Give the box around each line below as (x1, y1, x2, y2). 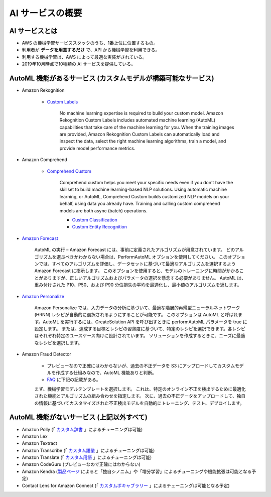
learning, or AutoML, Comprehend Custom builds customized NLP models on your (59, 193, 229, 199)
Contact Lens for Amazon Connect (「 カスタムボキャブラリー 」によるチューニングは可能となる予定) (22, 482, 230, 488)
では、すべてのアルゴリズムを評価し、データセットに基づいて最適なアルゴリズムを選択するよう (38, 261, 236, 267)
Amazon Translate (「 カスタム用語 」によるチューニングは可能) (22, 454, 152, 460)
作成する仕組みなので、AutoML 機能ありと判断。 (55, 369, 157, 376)
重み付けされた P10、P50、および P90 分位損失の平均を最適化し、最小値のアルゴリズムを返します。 (34, 282, 242, 288)
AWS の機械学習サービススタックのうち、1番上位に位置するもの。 (22, 40, 158, 46)
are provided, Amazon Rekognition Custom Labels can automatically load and (59, 131, 220, 138)
